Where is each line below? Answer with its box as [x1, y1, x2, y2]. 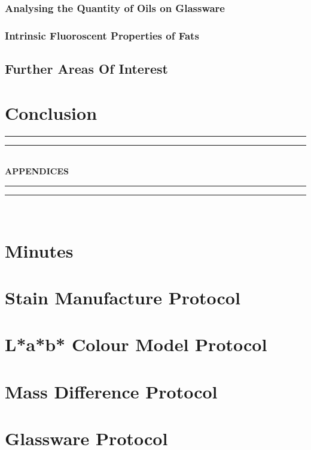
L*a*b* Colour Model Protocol [5, 332, 267, 357]
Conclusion [5, 100, 97, 125]
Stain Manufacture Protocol [5, 285, 240, 309]
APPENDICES [5, 165, 69, 177]
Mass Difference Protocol [5, 379, 218, 403]
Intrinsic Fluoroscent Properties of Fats [5, 28, 199, 43]
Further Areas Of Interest [5, 59, 168, 78]
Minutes [5, 238, 74, 262]
